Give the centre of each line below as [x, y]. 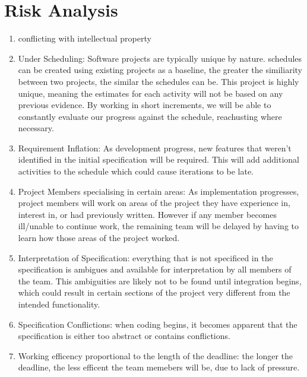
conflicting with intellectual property [85, 38]
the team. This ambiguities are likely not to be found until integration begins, [160, 281]
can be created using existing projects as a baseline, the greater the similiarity [160, 70]
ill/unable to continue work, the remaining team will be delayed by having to [159, 226]
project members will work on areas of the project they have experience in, [154, 203]
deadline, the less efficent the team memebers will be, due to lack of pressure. [159, 367]
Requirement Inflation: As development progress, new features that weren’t [155, 148]
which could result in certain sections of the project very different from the [154, 292]
